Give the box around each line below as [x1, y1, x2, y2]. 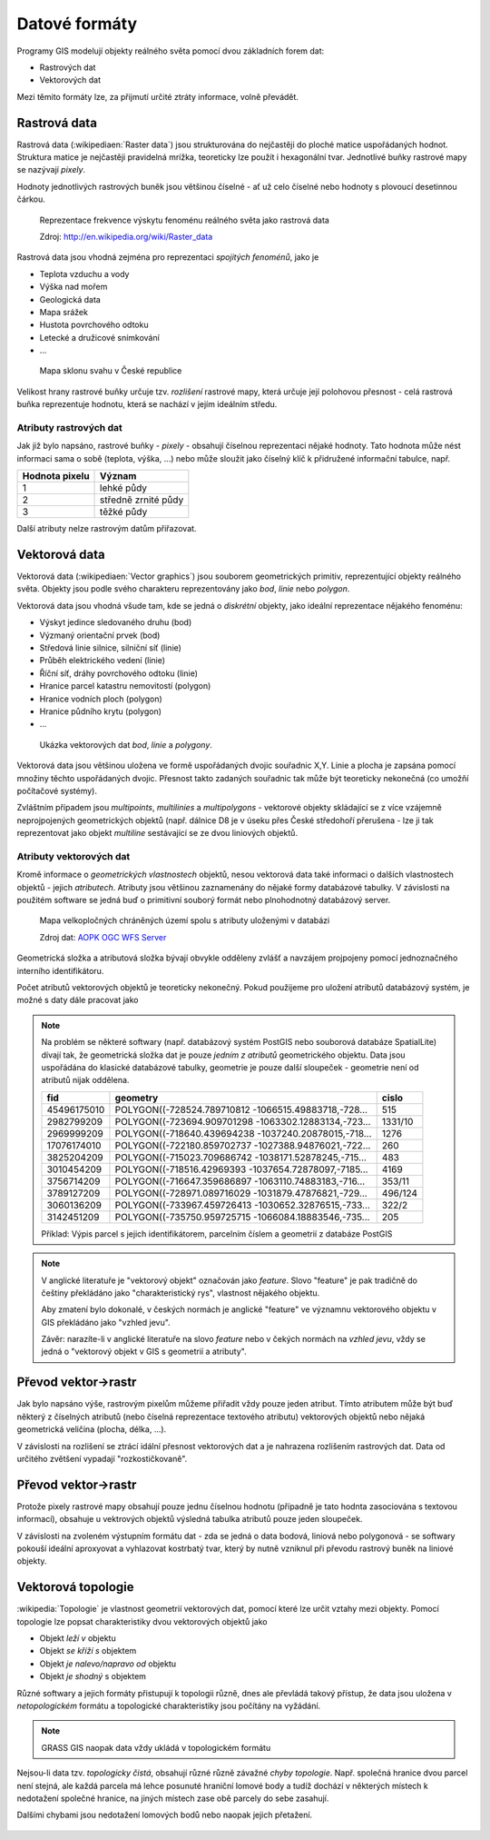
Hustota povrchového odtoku [39, 319, 149, 331]
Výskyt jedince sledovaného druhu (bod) [39, 617, 192, 628]
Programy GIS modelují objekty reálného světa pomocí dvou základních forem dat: [16, 45, 325, 56]
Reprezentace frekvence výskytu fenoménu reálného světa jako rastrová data [39, 214, 330, 225]
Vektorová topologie [16, 1579, 135, 1595]
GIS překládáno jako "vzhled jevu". [41, 1317, 171, 1328]
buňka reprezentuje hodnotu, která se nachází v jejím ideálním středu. [16, 399, 278, 410]
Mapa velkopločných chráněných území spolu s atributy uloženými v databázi [39, 915, 330, 926]
